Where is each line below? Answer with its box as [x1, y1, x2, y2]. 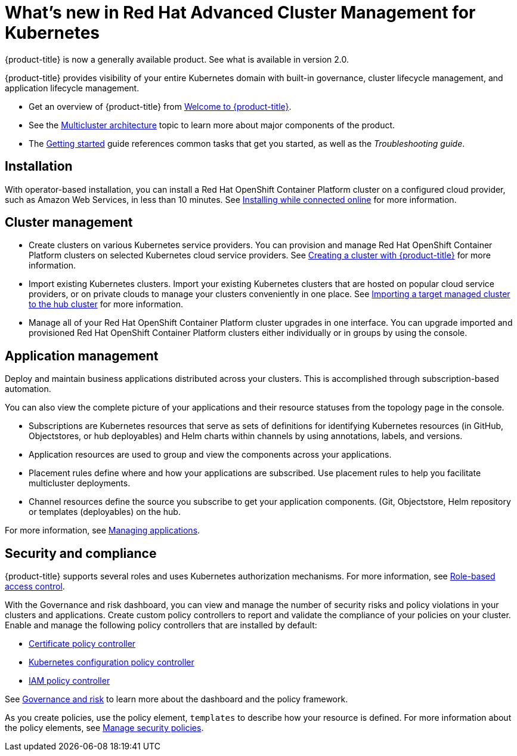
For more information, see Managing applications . [5, 525, 200, 536]
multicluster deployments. [29, 478, 131, 489]
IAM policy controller [29, 675, 110, 686]
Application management [5, 348, 159, 363]
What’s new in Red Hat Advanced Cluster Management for [5, 2, 476, 23]
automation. [5, 384, 51, 394]
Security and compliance [5, 545, 157, 561]
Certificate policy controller [29, 638, 136, 649]
